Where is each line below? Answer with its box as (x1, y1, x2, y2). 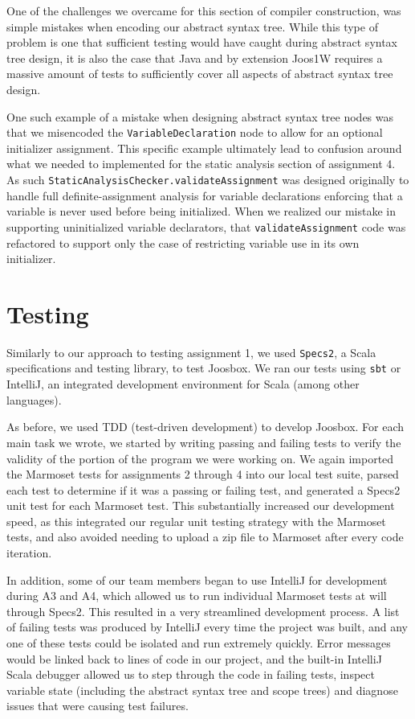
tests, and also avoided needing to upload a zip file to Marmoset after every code (6, 528, 404, 545)
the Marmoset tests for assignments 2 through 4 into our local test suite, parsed (6, 466, 399, 483)
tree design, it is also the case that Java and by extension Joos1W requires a (6, 49, 383, 66)
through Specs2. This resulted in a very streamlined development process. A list (6, 602, 400, 619)
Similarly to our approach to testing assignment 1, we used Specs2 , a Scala (6, 343, 376, 360)
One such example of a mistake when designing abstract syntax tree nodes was (6, 108, 394, 125)
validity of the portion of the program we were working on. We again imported (6, 450, 394, 466)
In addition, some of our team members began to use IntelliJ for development (6, 571, 388, 588)
